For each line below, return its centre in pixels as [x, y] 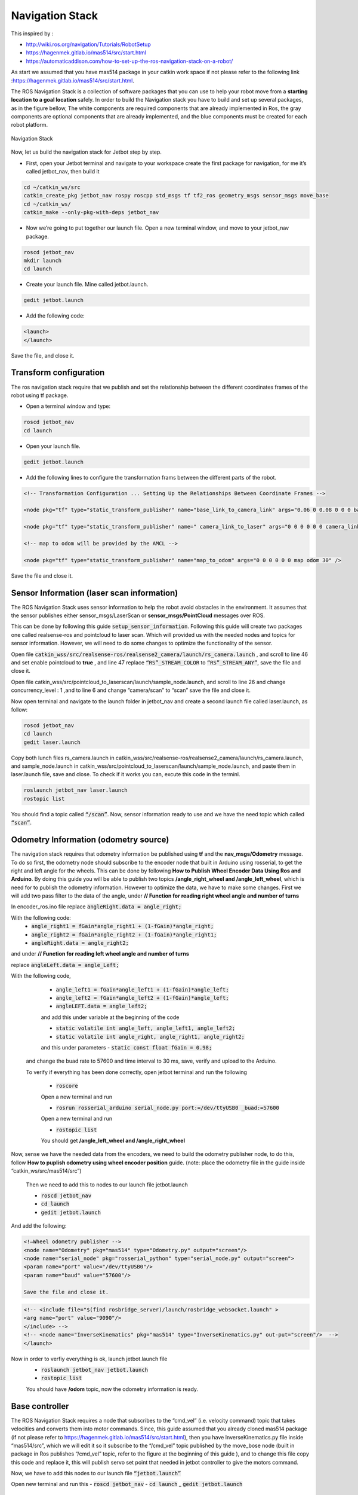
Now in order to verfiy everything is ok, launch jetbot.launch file [89, 1359]
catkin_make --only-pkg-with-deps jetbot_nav [91, 213]
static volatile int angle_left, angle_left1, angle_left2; [146, 1028]
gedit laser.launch [52, 742]
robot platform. [29, 125]
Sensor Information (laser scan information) [95, 593]
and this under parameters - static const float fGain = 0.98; [126, 1047]
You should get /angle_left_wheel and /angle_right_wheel [113, 1141]
